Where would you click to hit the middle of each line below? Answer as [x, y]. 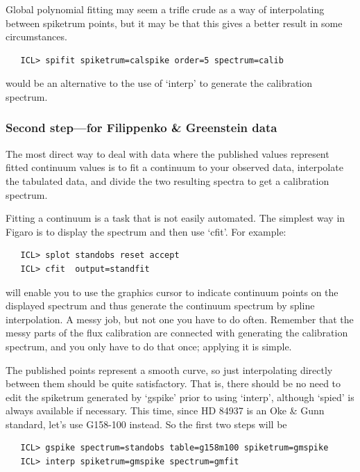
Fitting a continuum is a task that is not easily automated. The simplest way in [175, 218]
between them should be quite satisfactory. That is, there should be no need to [173, 383]
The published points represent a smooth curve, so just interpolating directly [169, 369]
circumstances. [36, 36]
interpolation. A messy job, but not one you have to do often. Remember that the [180, 319]
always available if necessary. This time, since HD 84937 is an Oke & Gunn [165, 410]
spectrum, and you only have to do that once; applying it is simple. [149, 346]
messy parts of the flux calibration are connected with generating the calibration [177, 333]
